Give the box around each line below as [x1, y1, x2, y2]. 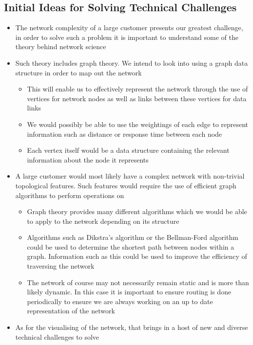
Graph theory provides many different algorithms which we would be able [27, 206, 247, 217]
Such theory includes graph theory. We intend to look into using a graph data [15, 57, 248, 68]
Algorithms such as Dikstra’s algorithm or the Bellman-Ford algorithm [27, 232, 238, 242]
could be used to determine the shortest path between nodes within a [27, 241, 234, 252]
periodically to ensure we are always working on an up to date [27, 296, 213, 306]
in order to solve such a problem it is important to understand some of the [15, 32, 238, 42]
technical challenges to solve [15, 331, 99, 342]
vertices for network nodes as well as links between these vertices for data [27, 93, 247, 103]
